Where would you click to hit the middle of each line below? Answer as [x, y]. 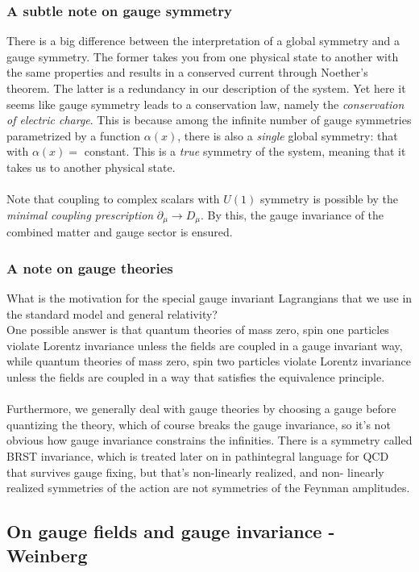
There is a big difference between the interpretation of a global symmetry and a [203, 41]
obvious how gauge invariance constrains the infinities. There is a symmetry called [209, 440]
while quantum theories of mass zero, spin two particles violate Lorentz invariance [209, 361]
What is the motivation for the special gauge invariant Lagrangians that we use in [209, 298]
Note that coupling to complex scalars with [113, 199]
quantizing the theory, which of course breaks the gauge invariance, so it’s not [199, 424]
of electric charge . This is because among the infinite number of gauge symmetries [209, 120]
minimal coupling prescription [80, 214]
